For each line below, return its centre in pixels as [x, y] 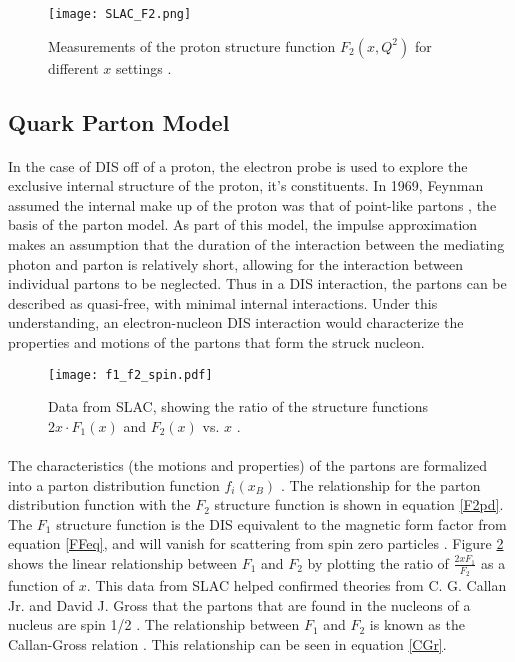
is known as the [417, 624]
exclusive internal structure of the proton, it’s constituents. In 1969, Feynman [246, 185]
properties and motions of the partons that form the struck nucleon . [216, 341]
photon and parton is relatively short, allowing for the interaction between [235, 263]
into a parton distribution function [114, 484]
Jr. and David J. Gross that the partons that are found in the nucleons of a [239, 604]
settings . [143, 67]
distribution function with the [99, 504]
